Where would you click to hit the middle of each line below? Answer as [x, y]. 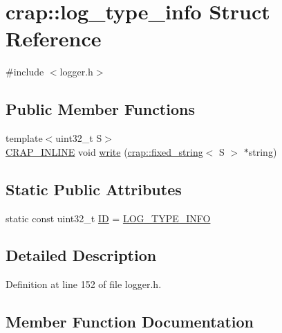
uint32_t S [79, 138]
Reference [54, 38]
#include [25, 72]
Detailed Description [81, 255]
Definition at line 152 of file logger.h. [84, 284]
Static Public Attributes [94, 189]
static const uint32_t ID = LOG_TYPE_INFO [108, 218]
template [24, 138]
